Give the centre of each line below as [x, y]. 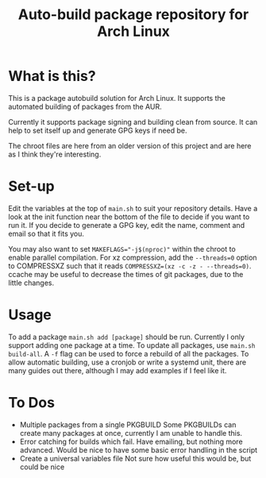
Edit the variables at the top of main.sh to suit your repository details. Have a [133, 208]
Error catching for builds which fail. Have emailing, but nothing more [131, 441]
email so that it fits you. [46, 233]
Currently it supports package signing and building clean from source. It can [133, 121]
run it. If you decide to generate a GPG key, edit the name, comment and [126, 225]
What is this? [52, 76]
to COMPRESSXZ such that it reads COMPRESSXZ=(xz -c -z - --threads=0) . [130, 266]
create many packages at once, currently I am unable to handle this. [131, 433]
